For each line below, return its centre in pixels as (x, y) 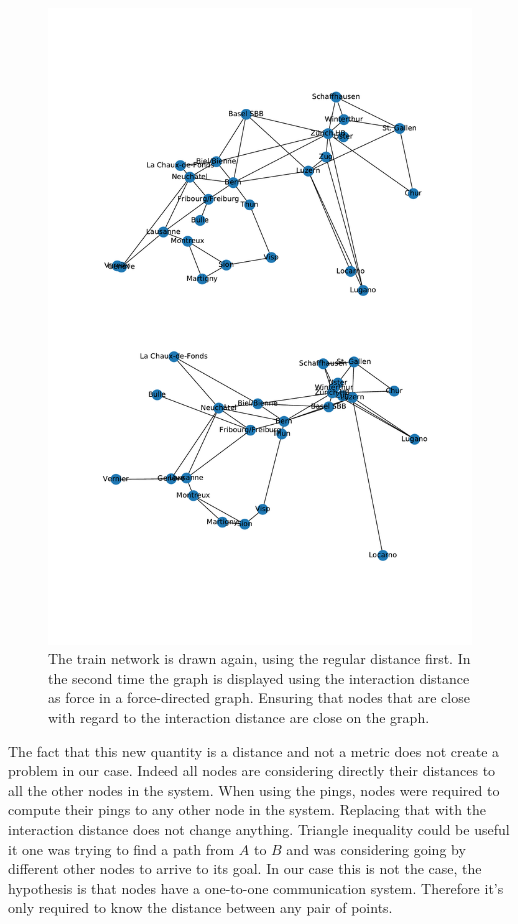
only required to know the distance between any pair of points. (200, 907)
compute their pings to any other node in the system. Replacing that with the (247, 809)
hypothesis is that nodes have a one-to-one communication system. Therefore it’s (256, 887)
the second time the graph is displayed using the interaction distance (259, 677)
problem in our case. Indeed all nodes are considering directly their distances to (252, 770)
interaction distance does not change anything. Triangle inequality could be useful (259, 828)
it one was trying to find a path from (121, 848)
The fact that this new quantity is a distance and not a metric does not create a (254, 750)
